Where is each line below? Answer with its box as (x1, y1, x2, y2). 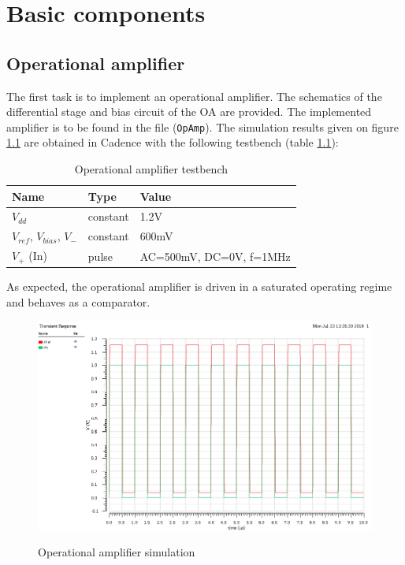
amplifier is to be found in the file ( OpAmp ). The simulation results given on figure (6, 118, 399, 135)
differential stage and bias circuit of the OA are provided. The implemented (6, 103, 372, 120)
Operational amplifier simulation (38, 544, 195, 560)
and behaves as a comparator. (6, 293, 150, 310)
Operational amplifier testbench (74, 161, 229, 177)
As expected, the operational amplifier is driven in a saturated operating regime (6, 278, 392, 295)
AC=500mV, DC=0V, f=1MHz (139, 247, 291, 264)
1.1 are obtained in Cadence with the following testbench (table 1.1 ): (6, 134, 339, 151)
